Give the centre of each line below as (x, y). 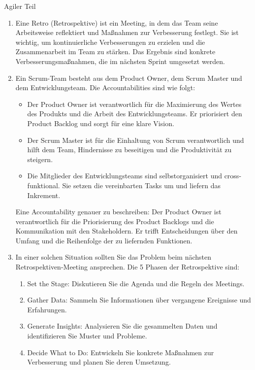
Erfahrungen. (47, 309)
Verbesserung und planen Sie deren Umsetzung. (99, 362)
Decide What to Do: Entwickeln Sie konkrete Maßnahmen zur (121, 352)
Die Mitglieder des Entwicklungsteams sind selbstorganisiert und (125, 176)
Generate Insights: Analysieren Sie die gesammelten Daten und (122, 326)
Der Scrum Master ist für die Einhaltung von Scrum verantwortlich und (136, 140)
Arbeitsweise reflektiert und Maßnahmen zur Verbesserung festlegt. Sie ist (127, 32)
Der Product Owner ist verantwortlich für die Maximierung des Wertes (134, 104)
